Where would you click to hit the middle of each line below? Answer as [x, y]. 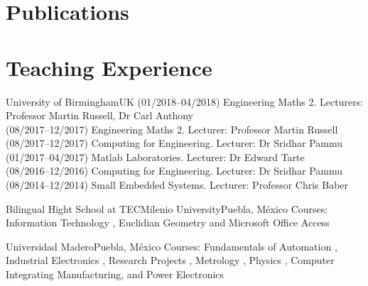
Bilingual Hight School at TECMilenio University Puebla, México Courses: [167, 208]
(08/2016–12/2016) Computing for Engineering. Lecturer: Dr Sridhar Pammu [174, 171]
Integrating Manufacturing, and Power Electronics [115, 274]
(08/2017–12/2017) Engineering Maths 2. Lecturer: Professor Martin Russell [172, 129]
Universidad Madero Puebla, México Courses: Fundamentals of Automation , [172, 246]
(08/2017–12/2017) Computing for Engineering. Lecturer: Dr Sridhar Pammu [174, 143]
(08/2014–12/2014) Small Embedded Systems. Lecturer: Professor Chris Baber [177, 185]
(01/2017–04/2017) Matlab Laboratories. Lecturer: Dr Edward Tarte [155, 156]
